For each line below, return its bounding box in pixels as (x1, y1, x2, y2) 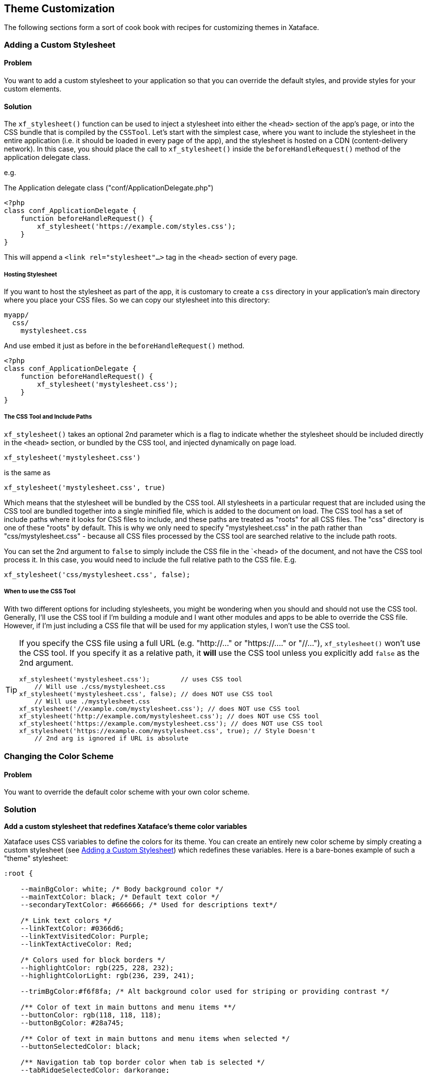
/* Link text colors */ (20, 916, 112, 924)
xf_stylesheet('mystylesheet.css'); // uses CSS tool (19, 675, 242, 683)
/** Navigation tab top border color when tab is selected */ (20, 1058, 265, 1066)
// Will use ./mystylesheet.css (34, 697, 150, 705)
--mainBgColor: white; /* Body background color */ (20, 885, 224, 893)
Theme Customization (4, 2, 115, 15)
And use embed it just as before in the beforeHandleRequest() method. (4, 341, 245, 350)
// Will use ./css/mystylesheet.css (34, 682, 166, 690)
